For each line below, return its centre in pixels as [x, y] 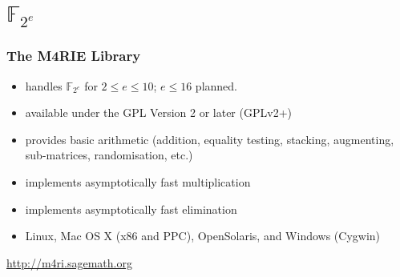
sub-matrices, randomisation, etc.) [109, 155]
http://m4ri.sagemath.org [69, 262]
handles [44, 85]
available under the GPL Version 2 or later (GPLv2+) [158, 112]
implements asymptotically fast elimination [131, 209]
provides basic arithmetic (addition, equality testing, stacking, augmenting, [210, 139]
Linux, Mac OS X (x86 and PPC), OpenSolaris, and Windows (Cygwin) [203, 236]
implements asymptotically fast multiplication [138, 181]
